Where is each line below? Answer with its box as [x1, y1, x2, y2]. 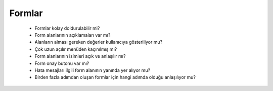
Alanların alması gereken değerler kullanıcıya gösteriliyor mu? [34, 39, 163, 45]
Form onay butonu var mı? [34, 60, 89, 66]
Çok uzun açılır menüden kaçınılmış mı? [34, 46, 117, 52]
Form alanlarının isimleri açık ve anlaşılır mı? [34, 53, 126, 59]
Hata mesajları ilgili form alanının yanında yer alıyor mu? [34, 67, 151, 73]
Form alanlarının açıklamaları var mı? [34, 32, 111, 38]
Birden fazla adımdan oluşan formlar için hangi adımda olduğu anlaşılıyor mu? [34, 74, 196, 80]
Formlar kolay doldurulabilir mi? [34, 25, 100, 31]
